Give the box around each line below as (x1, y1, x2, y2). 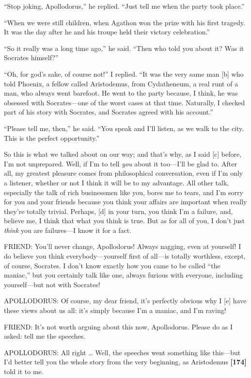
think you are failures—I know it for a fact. (4, 225, 132, 235)
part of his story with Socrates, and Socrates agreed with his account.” (4, 107, 213, 117)
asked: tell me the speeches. (4, 331, 86, 341)
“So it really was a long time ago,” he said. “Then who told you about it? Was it (4, 43, 244, 53)
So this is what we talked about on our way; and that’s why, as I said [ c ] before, (4, 149, 242, 159)
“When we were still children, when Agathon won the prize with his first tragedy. (4, 17, 245, 27)
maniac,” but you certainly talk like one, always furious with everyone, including (4, 270, 243, 280)
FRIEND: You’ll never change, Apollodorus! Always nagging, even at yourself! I (4, 241, 241, 251)
